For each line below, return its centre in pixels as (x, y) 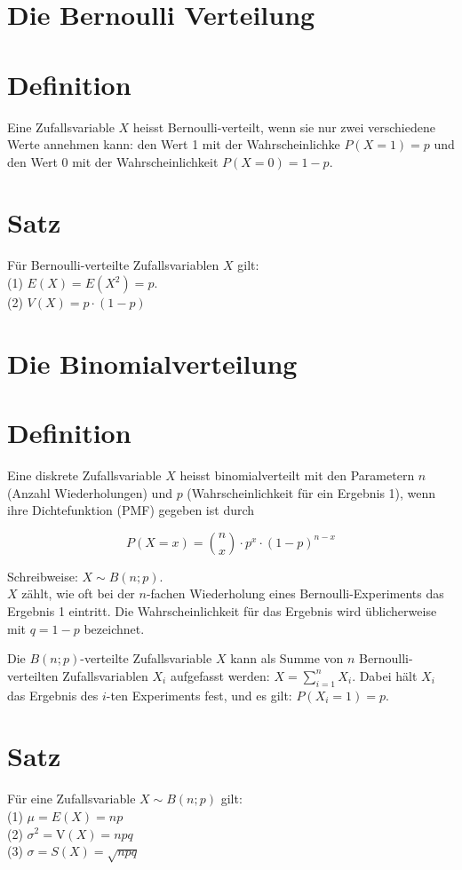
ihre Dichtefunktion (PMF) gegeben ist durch (131, 510)
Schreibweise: (43, 576)
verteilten (33, 675)
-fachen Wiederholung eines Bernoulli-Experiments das (295, 593)
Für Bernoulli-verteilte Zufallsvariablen (113, 265)
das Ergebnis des (53, 695)
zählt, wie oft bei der (78, 593)
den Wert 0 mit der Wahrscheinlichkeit (113, 161)
